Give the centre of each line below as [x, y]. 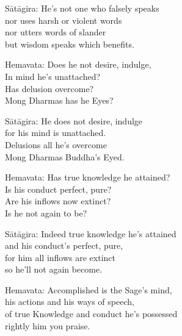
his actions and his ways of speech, [70, 302]
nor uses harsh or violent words [64, 20]
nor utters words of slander [56, 32]
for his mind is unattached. [56, 133]
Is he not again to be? [46, 213]
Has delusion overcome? [49, 88]
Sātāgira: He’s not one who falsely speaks [82, 8]
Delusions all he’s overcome [56, 144]
